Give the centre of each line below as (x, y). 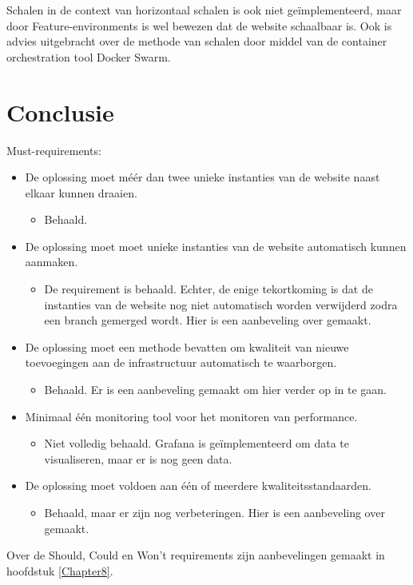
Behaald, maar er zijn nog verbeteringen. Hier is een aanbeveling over (214, 512)
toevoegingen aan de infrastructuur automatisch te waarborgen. (181, 362)
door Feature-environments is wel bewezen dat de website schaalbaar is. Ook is (199, 25)
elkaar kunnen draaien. (81, 192)
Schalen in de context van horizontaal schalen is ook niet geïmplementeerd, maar (204, 10)
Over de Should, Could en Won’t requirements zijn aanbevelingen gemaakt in (196, 555)
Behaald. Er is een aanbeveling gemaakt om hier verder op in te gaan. (215, 390)
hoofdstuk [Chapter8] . (60, 570)
